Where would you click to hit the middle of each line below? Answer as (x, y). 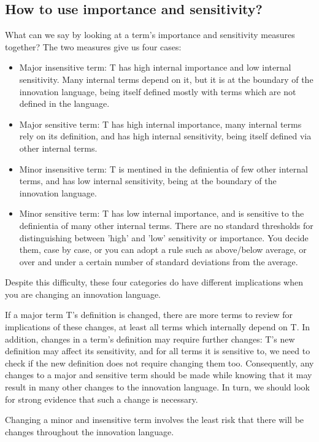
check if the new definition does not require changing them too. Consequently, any (159, 363)
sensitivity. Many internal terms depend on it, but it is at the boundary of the (166, 79)
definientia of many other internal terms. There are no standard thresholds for (166, 225)
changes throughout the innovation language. (90, 431)
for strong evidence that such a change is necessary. (102, 399)
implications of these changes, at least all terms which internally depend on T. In (158, 327)
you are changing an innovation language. (83, 294)
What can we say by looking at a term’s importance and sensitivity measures (150, 35)
